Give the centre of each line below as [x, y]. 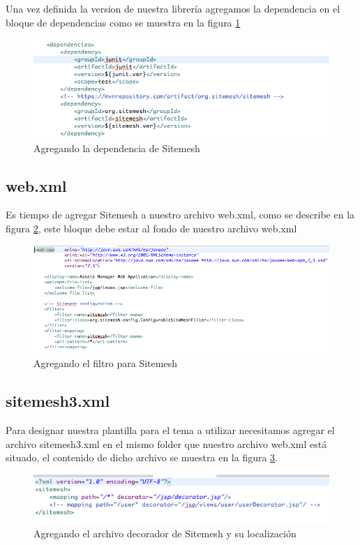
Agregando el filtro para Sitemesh [105, 363]
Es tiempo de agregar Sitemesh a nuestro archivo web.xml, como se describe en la [180, 215]
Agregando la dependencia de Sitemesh [117, 148]
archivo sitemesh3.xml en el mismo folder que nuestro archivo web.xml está [166, 443]
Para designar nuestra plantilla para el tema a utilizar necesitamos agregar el [170, 430]
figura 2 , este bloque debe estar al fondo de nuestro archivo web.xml [151, 228]
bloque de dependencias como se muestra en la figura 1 [123, 22]
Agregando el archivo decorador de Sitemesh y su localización [165, 533]
